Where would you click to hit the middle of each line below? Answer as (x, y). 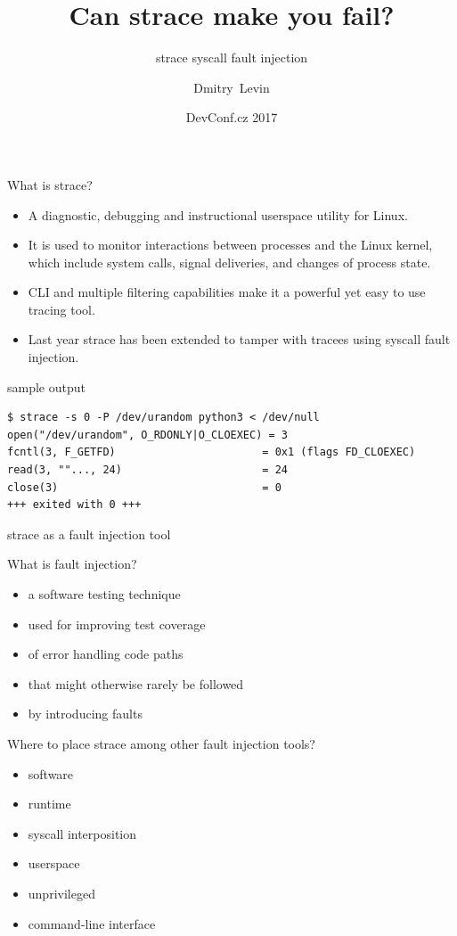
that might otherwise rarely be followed (136, 683)
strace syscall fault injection (232, 57)
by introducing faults (85, 714)
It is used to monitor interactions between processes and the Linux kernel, (230, 245)
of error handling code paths (106, 654)
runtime (49, 804)
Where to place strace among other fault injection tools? (161, 743)
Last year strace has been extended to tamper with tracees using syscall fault (239, 339)
